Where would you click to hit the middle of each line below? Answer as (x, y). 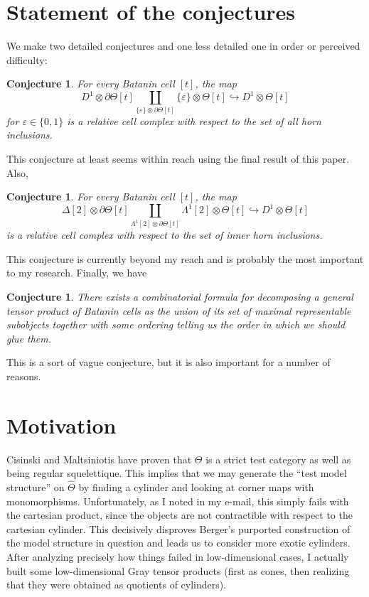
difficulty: (27, 59)
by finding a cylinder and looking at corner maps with (196, 487)
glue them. (29, 338)
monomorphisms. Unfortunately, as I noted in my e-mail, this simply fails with (178, 501)
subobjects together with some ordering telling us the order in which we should (176, 324)
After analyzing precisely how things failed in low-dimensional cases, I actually (178, 557)
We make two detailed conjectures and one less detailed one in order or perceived (183, 46)
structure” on (36, 487)
